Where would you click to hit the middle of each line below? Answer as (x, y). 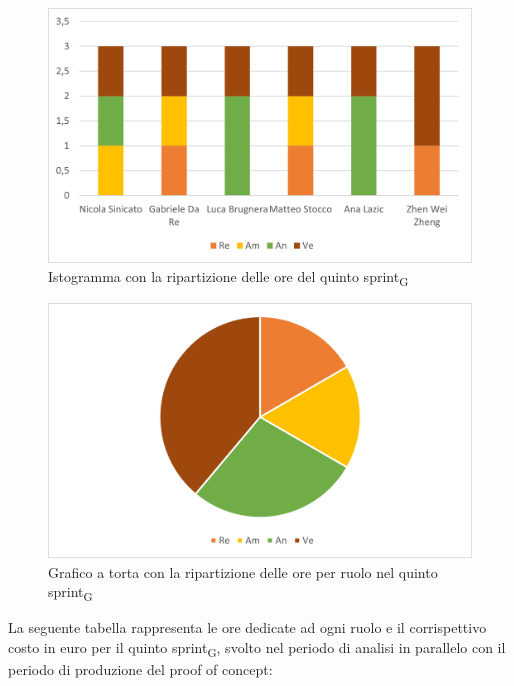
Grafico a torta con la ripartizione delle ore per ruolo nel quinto (243, 571)
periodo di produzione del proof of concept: (140, 669)
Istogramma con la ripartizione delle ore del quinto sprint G (228, 278)
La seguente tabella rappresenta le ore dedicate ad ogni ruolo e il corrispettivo (247, 627)
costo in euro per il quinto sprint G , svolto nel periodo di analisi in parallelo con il (257, 648)
